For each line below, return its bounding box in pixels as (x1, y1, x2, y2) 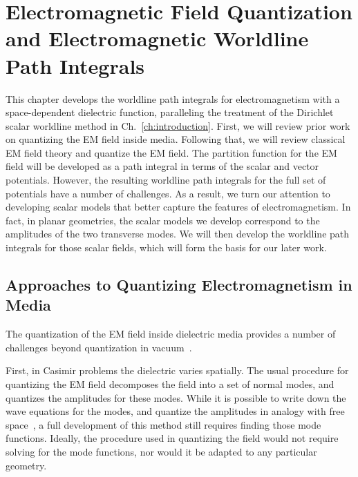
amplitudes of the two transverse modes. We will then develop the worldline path (6, 226, 350, 241)
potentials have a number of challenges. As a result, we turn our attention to (6, 186, 330, 200)
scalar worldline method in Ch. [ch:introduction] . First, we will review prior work (6, 118, 350, 133)
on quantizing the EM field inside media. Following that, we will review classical (6, 132, 346, 146)
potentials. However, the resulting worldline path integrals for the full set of (6, 173, 326, 187)
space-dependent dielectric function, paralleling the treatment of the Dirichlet (6, 105, 334, 119)
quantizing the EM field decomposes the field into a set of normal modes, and (6, 377, 335, 391)
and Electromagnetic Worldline (6, 24, 309, 52)
